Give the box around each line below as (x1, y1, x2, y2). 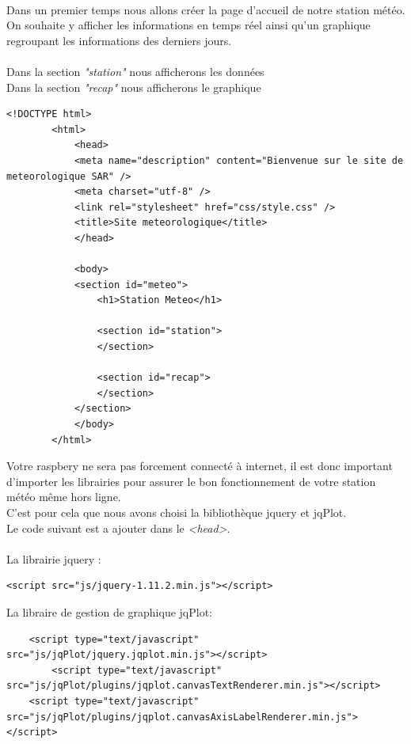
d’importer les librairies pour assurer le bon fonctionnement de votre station (6, 473, 376, 489)
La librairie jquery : (6, 550, 101, 567)
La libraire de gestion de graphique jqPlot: (6, 603, 213, 620)
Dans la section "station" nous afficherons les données (6, 63, 264, 79)
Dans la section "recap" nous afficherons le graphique (6, 78, 261, 95)
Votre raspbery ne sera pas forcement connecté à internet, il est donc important (6, 457, 393, 474)
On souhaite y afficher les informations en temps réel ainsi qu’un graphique (6, 17, 371, 33)
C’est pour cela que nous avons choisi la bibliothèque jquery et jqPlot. (6, 504, 347, 520)
